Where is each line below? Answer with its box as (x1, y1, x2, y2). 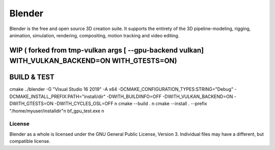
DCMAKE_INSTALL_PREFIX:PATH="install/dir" (9, 93, 106, 99)
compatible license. (9, 138, 51, 144)
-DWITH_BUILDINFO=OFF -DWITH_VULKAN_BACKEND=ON (106, 93, 233, 99)
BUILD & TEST (9, 73, 54, 82)
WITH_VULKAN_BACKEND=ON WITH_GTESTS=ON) (9, 57, 178, 65)
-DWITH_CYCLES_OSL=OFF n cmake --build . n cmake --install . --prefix (54, 101, 207, 107)
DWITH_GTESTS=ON (9, 101, 53, 107)
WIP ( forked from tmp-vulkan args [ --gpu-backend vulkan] (9, 46, 204, 55)
